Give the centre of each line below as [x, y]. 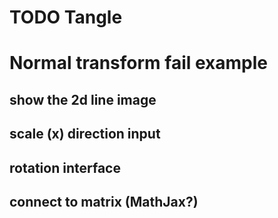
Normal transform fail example [138, 63]
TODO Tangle [66, 17]
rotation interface [65, 167]
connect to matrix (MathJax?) [104, 201]
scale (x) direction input [85, 134]
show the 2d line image [83, 99]
